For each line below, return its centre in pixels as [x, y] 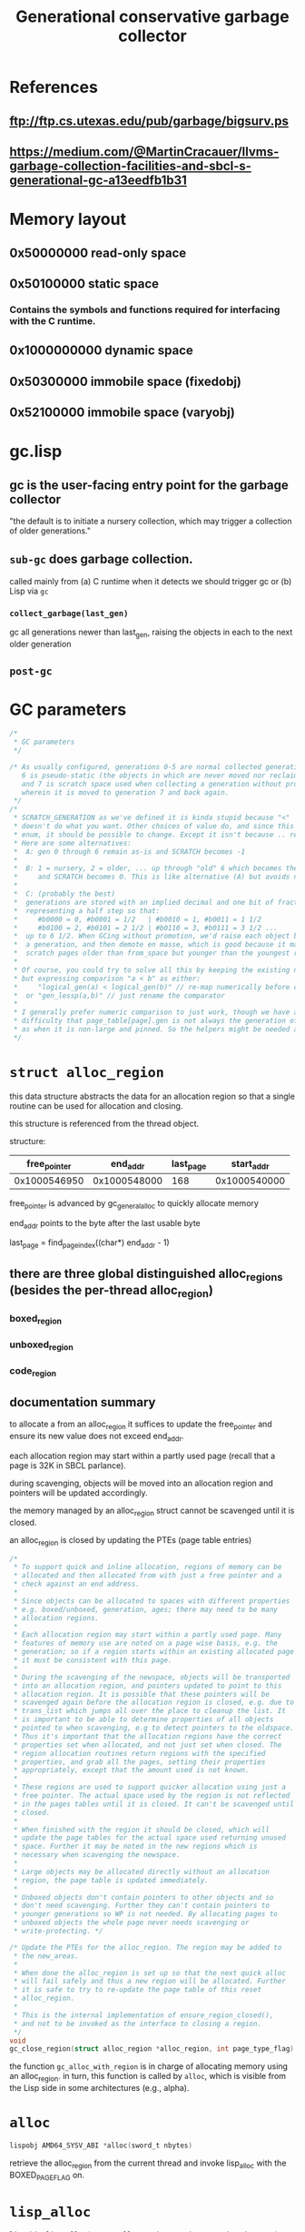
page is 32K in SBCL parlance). [68, 1466]
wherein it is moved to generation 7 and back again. [125, 792]
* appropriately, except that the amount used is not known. [131, 1770]
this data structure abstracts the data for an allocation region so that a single [152, 1096]
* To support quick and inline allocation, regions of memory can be [148, 1567]
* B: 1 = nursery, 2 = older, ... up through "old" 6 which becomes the [156, 868]
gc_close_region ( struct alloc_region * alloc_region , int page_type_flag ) [152, 2049]
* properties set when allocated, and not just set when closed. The [148, 1745]
